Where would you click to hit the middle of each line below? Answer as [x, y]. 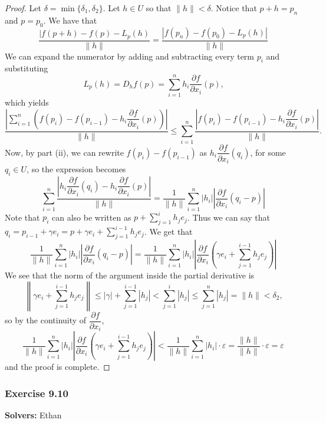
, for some [268, 152]
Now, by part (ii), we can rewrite [64, 152]
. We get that [168, 231]
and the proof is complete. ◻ [57, 367]
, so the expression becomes [76, 169]
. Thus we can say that [228, 217]
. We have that [70, 20]
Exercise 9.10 [37, 393]
